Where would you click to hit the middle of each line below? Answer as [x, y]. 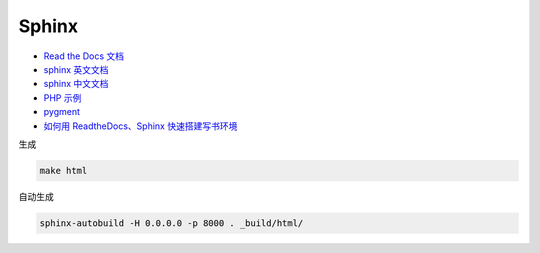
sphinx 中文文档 [76, 84]
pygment [61, 112]
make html [63, 170]
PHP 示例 [62, 97]
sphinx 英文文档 [76, 69]
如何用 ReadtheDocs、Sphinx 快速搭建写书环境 [140, 126]
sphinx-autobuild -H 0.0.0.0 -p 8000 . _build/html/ [171, 223]
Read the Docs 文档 [84, 56]
